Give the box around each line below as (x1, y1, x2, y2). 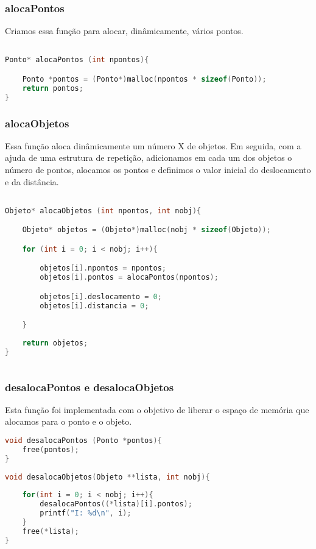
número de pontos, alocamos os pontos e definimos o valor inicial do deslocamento (5, 163, 311, 176)
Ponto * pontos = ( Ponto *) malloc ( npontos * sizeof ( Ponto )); (22, 75, 267, 83)
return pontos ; (22, 83, 83, 93)
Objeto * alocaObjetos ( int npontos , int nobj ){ (5, 206, 202, 215)
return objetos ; (22, 339, 88, 348)
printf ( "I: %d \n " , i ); (40, 509, 132, 518)
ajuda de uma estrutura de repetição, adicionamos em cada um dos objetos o (5, 151, 292, 164)
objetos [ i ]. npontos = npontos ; (40, 264, 166, 273)
